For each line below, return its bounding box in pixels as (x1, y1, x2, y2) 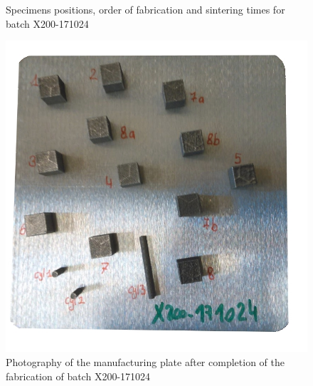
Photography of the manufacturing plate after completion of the (6, 354, 285, 369)
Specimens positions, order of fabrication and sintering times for (6, 2, 285, 16)
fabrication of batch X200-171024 (6, 368, 151, 383)
